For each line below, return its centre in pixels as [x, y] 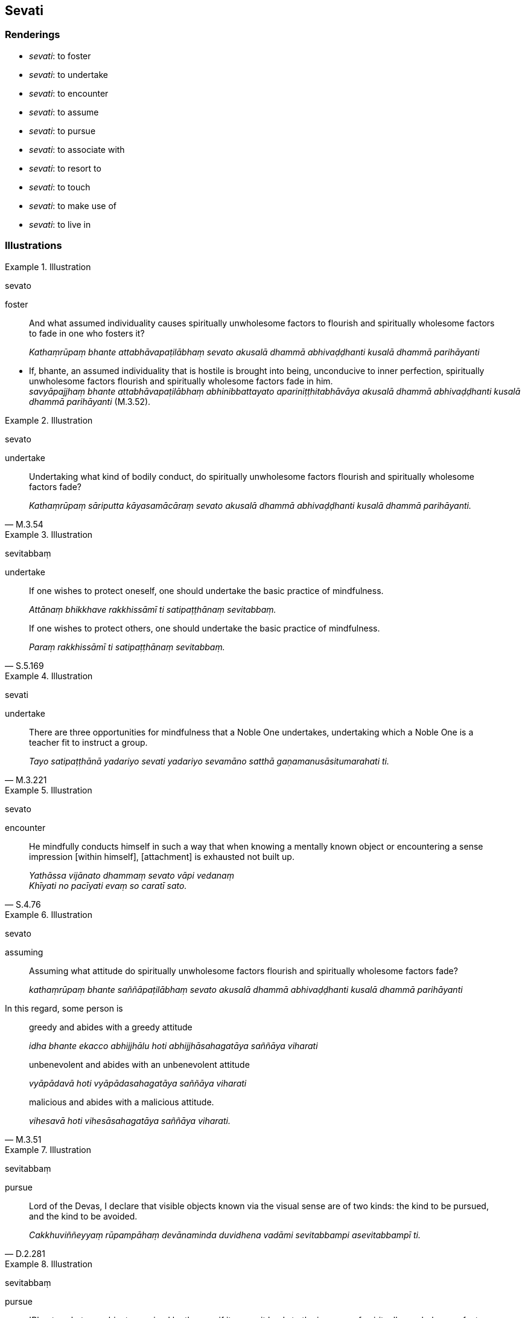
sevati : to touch [60, 187]
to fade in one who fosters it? [87, 333]
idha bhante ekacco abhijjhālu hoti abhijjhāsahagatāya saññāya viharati [173, 1045]
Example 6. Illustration [49, 914]
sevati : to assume [64, 112]
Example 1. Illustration [48, 267]
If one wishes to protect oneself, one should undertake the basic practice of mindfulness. [206, 590]
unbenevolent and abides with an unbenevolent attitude [139, 1064]
